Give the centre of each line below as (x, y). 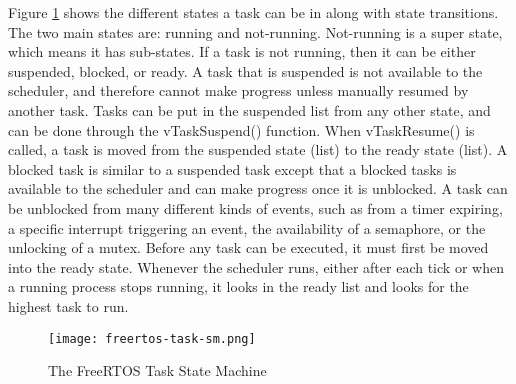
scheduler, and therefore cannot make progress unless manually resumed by (238, 90)
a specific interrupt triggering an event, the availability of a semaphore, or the (247, 227)
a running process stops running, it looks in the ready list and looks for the (238, 286)
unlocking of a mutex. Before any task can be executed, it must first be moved (248, 247)
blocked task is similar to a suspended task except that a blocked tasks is (232, 168)
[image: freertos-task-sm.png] (152, 338)
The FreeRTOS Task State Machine (157, 370)
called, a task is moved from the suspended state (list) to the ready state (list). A (258, 149)
